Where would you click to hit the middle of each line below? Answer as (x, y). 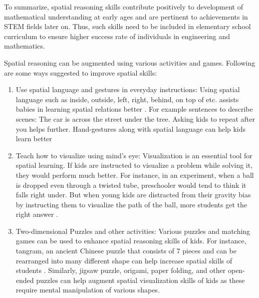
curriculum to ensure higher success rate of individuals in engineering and (117, 36)
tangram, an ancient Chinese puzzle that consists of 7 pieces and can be (126, 251)
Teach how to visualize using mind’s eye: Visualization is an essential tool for (134, 155)
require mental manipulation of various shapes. (88, 290)
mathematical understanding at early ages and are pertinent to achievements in (126, 16)
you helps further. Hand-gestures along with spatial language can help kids (131, 128)
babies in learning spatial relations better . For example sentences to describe (134, 109)
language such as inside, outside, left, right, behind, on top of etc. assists (127, 99)
